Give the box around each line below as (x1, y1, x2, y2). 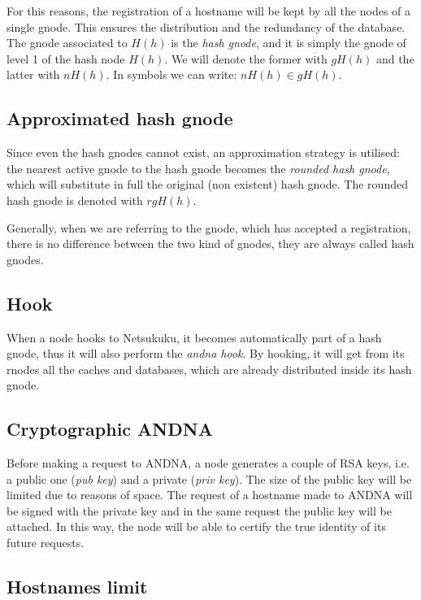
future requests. (7, 534, 85, 551)
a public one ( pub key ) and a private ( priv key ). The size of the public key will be (7, 470, 412, 487)
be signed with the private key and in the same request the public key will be (7, 502, 392, 519)
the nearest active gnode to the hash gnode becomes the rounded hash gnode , (7, 159, 390, 176)
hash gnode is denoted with (7, 191, 143, 208)
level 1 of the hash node (7, 50, 125, 67)
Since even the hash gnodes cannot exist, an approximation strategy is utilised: (7, 144, 400, 161)
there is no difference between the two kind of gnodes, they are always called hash (7, 235, 414, 252)
